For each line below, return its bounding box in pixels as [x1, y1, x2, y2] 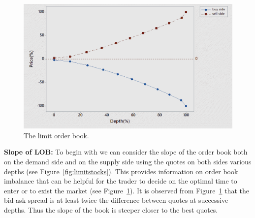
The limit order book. [24, 130, 89, 140]
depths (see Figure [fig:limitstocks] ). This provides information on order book [4, 166, 238, 176]
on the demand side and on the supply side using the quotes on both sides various [4, 156, 252, 167]
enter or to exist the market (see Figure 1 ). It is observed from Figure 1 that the [4, 185, 249, 195]
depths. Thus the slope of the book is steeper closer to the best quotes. [4, 204, 218, 215]
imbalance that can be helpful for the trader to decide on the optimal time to [4, 176, 237, 186]
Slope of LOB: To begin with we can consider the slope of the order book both [4, 147, 248, 157]
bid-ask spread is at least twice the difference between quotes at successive [4, 195, 228, 205]
